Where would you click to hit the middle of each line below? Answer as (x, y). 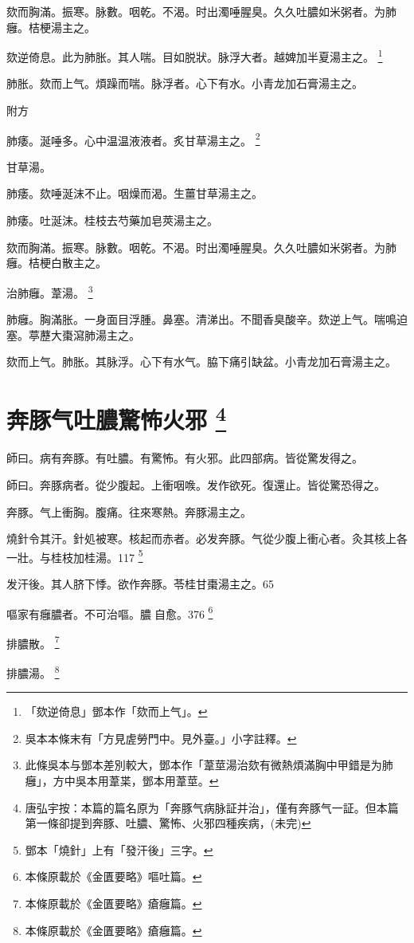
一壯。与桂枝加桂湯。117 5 (75, 556)
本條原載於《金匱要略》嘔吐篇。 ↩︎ (113, 876)
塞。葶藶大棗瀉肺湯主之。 (73, 334)
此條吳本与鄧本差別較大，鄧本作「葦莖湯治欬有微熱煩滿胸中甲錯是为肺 (209, 765)
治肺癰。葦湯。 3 (50, 291)
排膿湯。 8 (33, 672)
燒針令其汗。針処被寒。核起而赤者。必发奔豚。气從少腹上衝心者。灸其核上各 (207, 538)
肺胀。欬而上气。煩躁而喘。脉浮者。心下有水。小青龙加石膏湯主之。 (185, 83)
